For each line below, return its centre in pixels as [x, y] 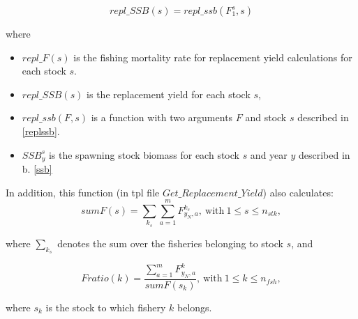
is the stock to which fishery [106, 307]
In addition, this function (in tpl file [83, 192]
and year [269, 154]
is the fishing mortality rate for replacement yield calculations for [213, 57]
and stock [266, 117]
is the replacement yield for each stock [169, 94]
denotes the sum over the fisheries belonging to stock [170, 243]
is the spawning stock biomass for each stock [144, 154]
